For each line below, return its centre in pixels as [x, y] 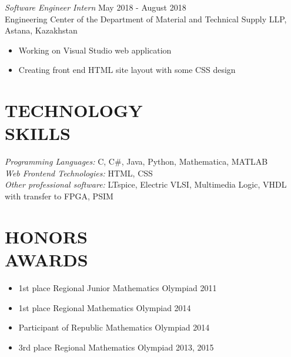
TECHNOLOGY [74, 110]
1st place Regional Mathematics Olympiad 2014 [105, 307]
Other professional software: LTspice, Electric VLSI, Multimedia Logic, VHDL [146, 184]
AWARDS [46, 260]
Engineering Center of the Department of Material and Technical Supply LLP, [146, 19]
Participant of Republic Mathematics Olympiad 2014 [114, 327]
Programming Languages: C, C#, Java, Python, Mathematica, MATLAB [136, 161]
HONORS [46, 236]
